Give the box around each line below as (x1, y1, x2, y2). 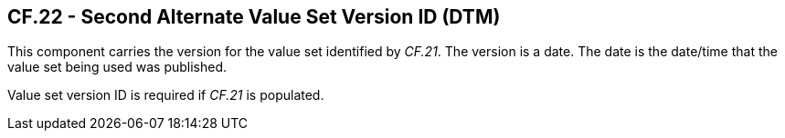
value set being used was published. (7, 59, 228, 75)
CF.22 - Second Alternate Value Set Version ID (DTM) (7, 5, 501, 28)
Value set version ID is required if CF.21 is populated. (7, 87, 324, 103)
